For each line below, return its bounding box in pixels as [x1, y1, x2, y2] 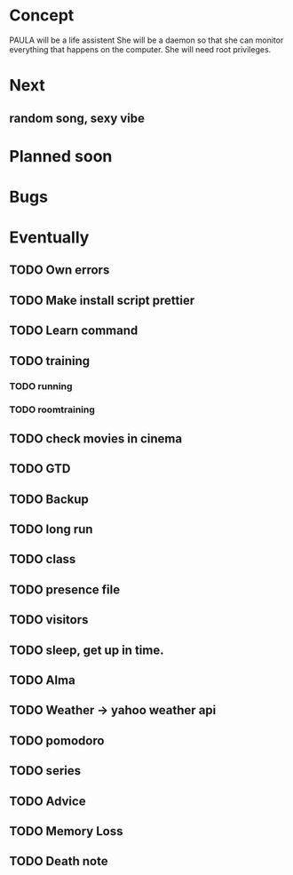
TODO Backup [9, 491, 89, 506]
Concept [9, 5, 75, 26]
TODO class [9, 552, 76, 567]
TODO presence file [9, 582, 121, 597]
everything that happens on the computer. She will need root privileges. [9, 44, 272, 54]
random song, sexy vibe [9, 110, 145, 125]
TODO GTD [9, 461, 71, 476]
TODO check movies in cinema [9, 431, 183, 446]
